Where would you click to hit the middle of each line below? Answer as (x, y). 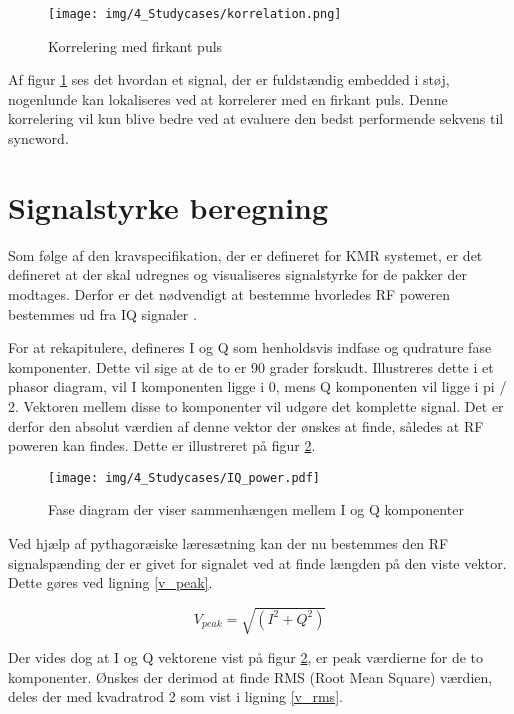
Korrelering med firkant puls (135, 45)
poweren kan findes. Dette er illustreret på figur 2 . (162, 445)
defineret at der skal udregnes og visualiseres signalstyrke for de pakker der (237, 274)
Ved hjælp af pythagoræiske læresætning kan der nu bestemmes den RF (228, 542)
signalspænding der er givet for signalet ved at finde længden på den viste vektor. (257, 562)
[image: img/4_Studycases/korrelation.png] (195, 14)
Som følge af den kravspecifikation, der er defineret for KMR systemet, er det (245, 254)
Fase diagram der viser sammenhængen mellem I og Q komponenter (256, 509)
